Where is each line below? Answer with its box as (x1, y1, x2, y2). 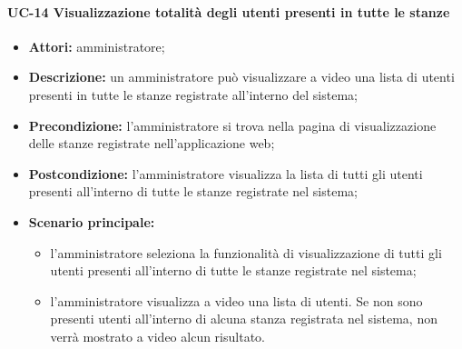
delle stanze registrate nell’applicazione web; (28, 134, 275, 153)
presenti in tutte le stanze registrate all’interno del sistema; (28, 85, 358, 104)
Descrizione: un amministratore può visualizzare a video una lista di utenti (28, 67, 455, 86)
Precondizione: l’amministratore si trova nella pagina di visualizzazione (28, 115, 437, 135)
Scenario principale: (28, 212, 155, 231)
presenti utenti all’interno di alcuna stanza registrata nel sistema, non (50, 309, 437, 328)
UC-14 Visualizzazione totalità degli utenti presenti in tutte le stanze (7, 2, 450, 21)
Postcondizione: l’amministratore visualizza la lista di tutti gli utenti (28, 164, 423, 183)
